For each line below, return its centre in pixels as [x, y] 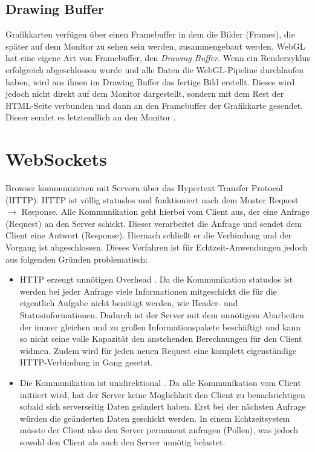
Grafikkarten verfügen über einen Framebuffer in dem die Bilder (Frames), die [150, 34]
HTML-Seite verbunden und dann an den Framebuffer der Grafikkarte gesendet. [154, 105]
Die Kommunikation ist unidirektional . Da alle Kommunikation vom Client [160, 382]
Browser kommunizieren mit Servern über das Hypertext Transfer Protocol [144, 188]
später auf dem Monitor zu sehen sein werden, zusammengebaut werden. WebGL [155, 46]
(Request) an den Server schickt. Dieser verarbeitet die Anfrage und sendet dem [154, 223]
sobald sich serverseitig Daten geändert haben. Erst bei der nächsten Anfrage [163, 406]
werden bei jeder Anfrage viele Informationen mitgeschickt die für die [148, 291]
